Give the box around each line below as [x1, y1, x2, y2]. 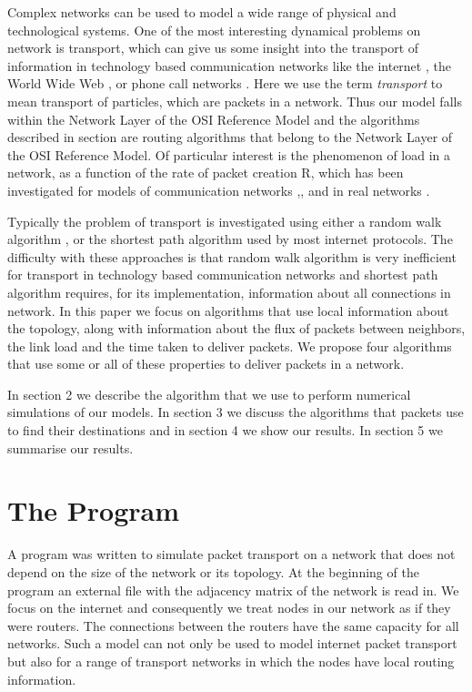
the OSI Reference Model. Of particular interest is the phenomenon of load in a [7, 145, 451, 164]
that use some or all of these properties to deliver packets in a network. [7, 354, 405, 373]
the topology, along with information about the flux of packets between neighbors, [7, 319, 466, 338]
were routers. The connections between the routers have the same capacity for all [7, 616, 459, 635]
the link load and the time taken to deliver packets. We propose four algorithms [7, 336, 452, 355]
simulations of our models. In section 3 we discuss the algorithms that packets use [7, 402, 464, 422]
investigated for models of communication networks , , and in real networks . [7, 180, 430, 199]
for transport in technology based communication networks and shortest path [7, 265, 438, 284]
